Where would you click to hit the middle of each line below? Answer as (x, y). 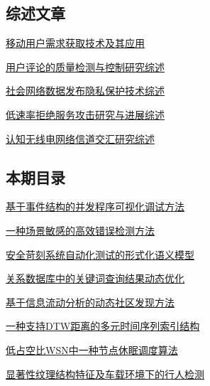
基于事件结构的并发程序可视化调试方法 (95, 207)
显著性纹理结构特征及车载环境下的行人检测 (105, 374)
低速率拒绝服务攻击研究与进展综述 (85, 114)
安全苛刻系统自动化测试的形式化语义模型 (100, 254)
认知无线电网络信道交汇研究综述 (80, 138)
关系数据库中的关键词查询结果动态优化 (95, 278)
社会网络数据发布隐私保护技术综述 (85, 91)
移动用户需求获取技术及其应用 (75, 43)
